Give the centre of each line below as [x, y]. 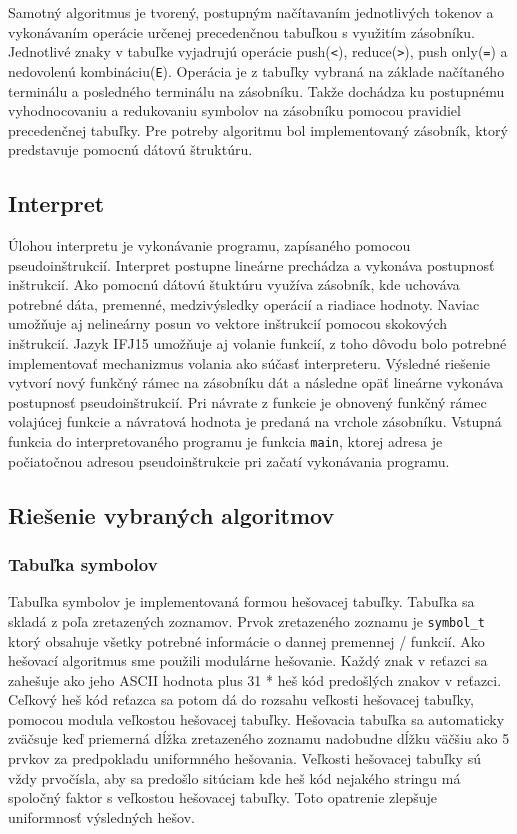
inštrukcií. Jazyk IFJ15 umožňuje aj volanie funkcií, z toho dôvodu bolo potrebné [257, 343]
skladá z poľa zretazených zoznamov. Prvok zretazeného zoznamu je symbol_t [246, 620]
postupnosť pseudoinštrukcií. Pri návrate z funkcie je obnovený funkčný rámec [247, 401]
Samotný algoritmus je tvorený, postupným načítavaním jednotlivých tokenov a [251, 12]
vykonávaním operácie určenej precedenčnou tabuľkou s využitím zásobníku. [241, 31]
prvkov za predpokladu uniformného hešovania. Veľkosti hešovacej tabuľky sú [244, 758]
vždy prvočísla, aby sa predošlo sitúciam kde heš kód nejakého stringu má [234, 777]
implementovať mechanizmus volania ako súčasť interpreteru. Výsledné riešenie [249, 362]
